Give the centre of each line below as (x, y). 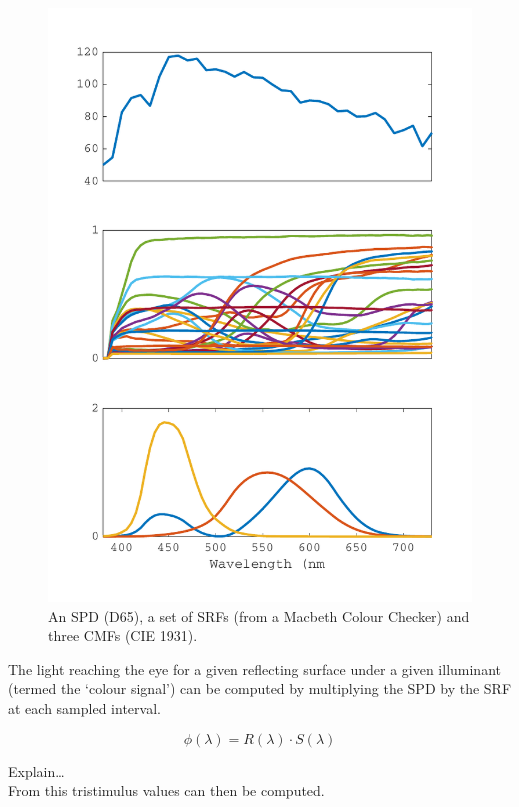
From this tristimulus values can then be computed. (166, 790)
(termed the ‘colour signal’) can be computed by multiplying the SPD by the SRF (260, 688)
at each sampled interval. (84, 707)
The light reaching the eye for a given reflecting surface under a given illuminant (254, 668)
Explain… (36, 770)
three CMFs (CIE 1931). (123, 635)
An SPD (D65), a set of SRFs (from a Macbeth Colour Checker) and (259, 615)
